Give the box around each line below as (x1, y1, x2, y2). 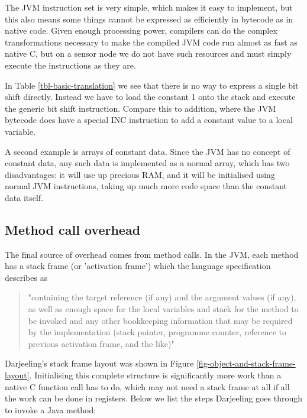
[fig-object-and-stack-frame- (196, 357, 296, 370)
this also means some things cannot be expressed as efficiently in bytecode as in (5, 12, 293, 25)
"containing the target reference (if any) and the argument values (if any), (28, 291, 296, 303)
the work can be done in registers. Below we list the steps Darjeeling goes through (5, 392, 303, 404)
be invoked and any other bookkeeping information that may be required (28, 314, 293, 326)
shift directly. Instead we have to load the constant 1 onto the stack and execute (5, 90, 296, 103)
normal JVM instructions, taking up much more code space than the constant (5, 180, 287, 192)
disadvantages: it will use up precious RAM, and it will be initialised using (5, 168, 275, 180)
